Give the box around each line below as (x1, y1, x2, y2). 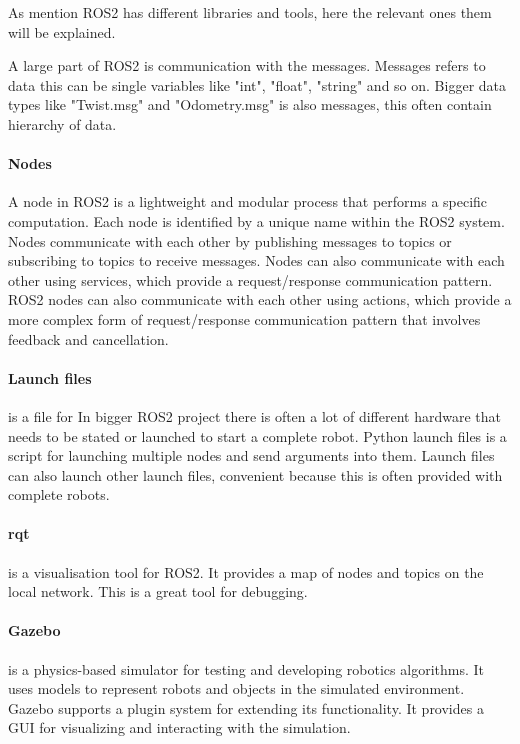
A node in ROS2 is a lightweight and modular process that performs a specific (8, 191, 488, 212)
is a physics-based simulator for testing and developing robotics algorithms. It (8, 658, 484, 679)
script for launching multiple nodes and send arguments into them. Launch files (8, 445, 495, 466)
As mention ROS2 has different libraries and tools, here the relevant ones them (8, 2, 492, 22)
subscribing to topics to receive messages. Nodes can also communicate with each (8, 250, 505, 271)
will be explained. (8, 21, 116, 42)
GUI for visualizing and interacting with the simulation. (8, 717, 351, 738)
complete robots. (8, 484, 110, 505)
